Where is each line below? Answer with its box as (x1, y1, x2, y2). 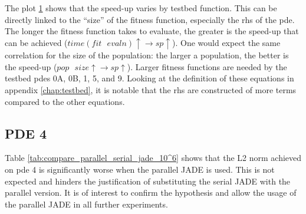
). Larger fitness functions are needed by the (127, 60, 287, 73)
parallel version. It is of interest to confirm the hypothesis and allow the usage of (5, 186, 297, 199)
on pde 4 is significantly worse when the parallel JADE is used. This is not (5, 163, 275, 176)
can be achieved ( (5, 36, 68, 48)
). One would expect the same (172, 36, 281, 48)
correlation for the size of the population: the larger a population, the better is (5, 49, 289, 61)
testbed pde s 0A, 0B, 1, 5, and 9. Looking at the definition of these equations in (5, 72, 294, 84)
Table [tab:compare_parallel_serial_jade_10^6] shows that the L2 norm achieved (5, 152, 302, 164)
